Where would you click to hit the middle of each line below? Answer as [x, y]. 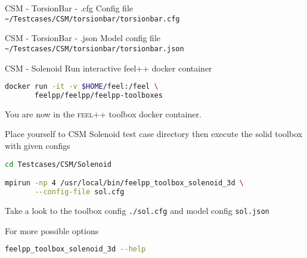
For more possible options [52, 230]
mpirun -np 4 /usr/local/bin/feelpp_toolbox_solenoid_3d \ [124, 183]
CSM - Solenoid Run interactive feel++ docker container [108, 68]
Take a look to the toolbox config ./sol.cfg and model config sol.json [137, 210]
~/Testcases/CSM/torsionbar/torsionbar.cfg [92, 19]
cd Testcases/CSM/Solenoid [58, 164]
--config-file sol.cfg [80, 192]
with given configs [38, 146]
